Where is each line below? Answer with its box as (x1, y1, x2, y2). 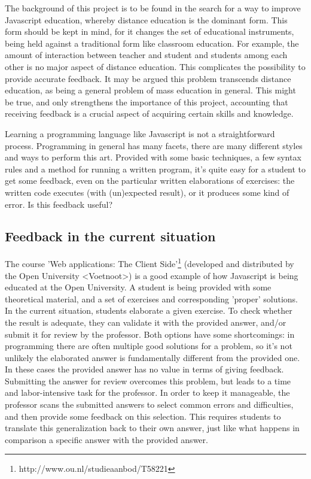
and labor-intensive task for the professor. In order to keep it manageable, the (5, 386, 290, 399)
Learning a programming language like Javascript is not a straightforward (5, 127, 275, 140)
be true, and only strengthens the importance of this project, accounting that (5, 95, 288, 108)
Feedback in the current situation (5, 227, 216, 245)
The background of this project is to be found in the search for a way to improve (5, 2, 301, 14)
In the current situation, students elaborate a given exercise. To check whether (5, 304, 292, 317)
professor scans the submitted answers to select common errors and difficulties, (5, 398, 294, 411)
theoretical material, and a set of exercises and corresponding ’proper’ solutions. (5, 292, 298, 305)
